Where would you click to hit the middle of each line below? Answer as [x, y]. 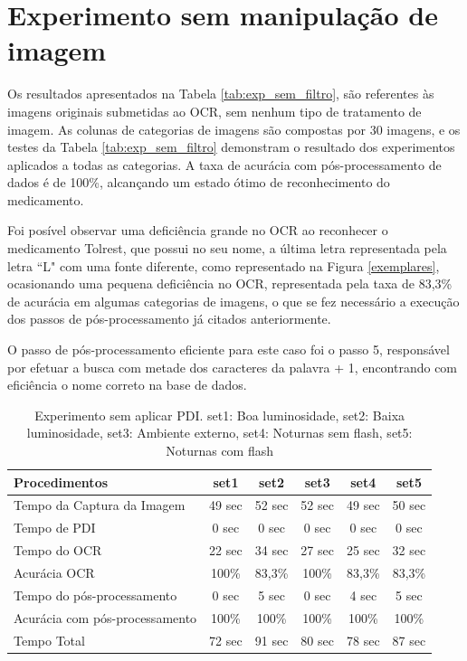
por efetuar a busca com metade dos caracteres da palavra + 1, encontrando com [233, 367]
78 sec [363, 640]
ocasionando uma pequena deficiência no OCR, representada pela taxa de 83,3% [230, 283]
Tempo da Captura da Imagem [100, 505]
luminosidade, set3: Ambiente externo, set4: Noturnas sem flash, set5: [219, 433]
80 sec [317, 640]
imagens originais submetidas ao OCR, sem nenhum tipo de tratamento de [214, 111]
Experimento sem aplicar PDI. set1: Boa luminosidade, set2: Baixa [220, 415]
